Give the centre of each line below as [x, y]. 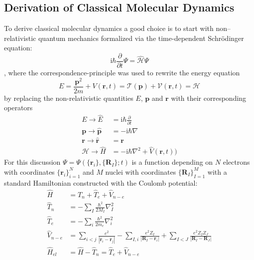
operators [18, 108]
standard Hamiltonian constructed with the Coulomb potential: [101, 182]
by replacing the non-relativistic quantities [69, 98]
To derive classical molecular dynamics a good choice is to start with [109, 28]
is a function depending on [172, 162]
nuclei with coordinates [141, 171]
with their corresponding [209, 98]
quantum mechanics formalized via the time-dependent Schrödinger [141, 38]
